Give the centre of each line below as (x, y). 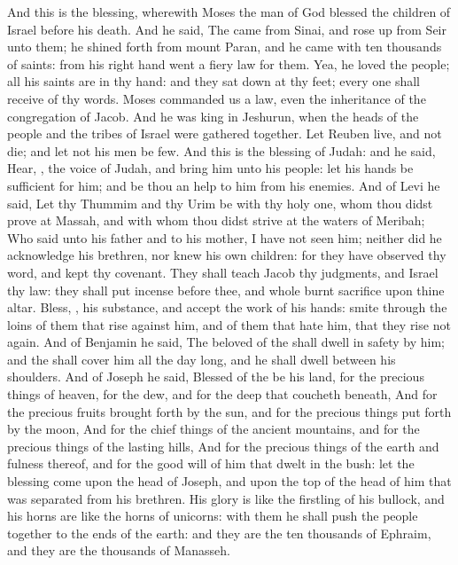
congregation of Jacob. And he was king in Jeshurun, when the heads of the (213, 116)
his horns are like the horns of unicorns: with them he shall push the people (213, 516)
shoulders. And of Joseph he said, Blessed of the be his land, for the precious (216, 377)
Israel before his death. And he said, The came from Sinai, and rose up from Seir (227, 29)
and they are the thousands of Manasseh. (119, 550)
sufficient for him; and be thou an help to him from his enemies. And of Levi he (224, 185)
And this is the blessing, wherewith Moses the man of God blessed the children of (229, 12)
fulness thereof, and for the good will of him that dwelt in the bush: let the (211, 463)
